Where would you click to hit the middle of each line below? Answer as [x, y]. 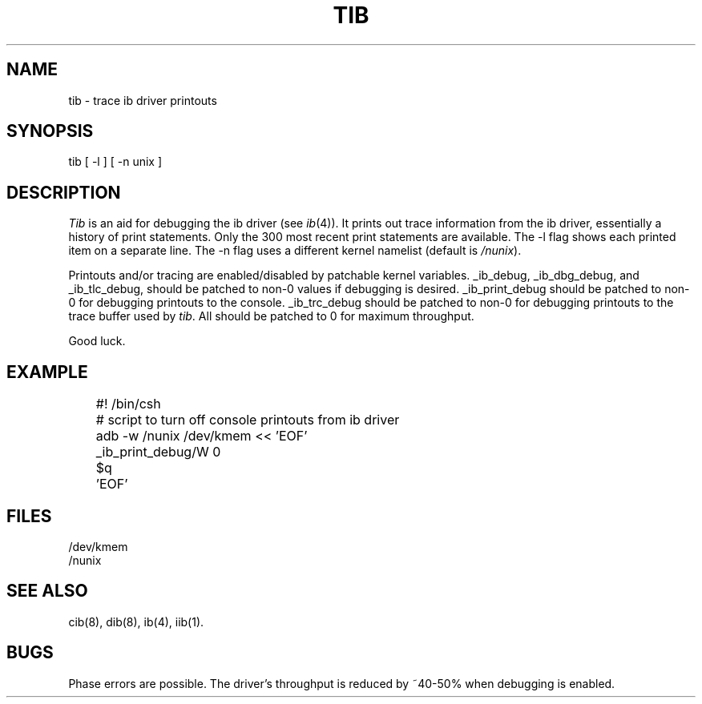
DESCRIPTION [64, 192]
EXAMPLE [47, 372]
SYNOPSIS [50, 131]
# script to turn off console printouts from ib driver [248, 420]
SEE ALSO [47, 591]
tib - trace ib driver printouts [143, 100]
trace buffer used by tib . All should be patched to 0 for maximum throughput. [271, 316]
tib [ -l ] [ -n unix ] [115, 162]
